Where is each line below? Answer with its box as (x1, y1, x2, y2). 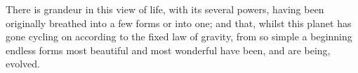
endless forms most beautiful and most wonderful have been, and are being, (6, 42, 331, 57)
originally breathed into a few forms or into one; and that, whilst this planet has (6, 15, 352, 30)
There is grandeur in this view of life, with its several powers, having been (6, 2, 324, 16)
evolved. (6, 56, 40, 71)
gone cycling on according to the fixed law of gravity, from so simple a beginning (6, 29, 352, 44)
